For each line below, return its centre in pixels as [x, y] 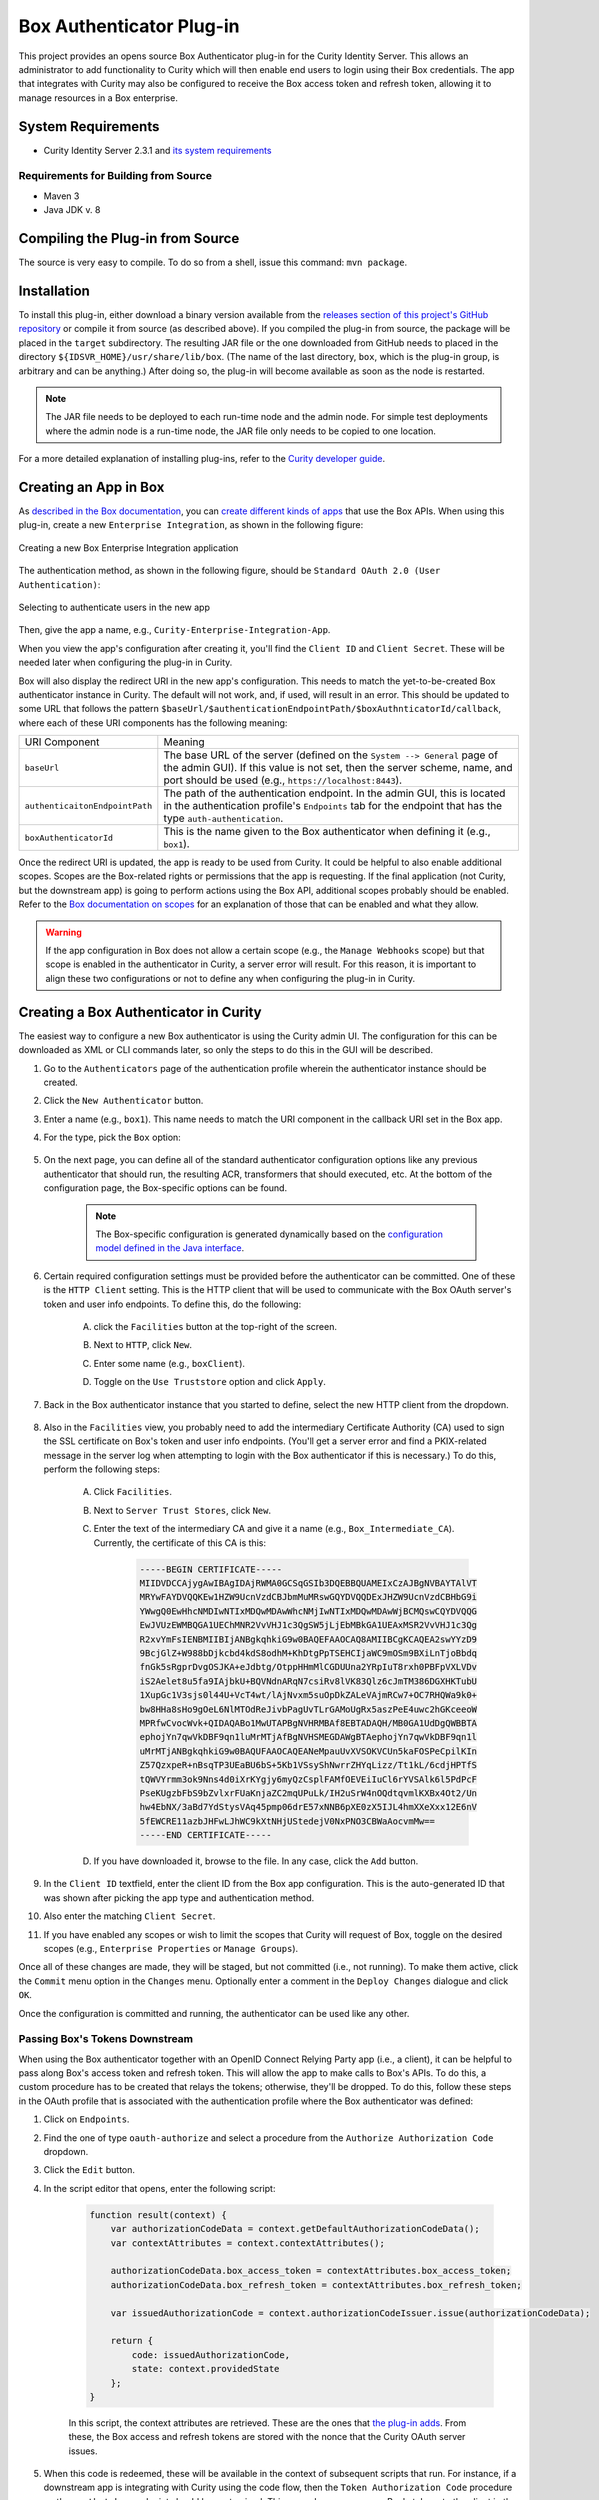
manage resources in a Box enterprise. [98, 97]
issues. [83, 2451]
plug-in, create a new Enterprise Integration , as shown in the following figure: [191, 525]
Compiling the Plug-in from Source [129, 238]
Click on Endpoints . [86, 2119]
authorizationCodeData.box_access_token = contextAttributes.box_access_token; [311, 2271]
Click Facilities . [132, 1492]
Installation [54, 290]
